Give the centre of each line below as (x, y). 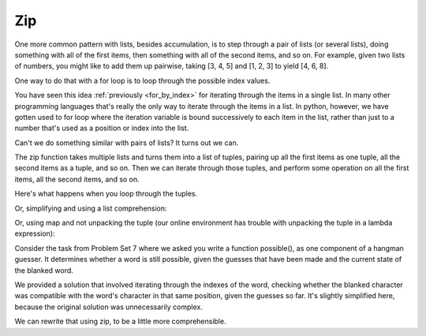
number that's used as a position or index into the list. (102, 128)
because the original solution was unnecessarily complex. (108, 307)
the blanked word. (44, 270)
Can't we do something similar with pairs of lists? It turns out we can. (127, 143)
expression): (35, 233)
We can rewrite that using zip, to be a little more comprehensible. (120, 321)
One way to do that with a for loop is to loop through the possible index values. (142, 80)
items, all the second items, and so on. (77, 179)
